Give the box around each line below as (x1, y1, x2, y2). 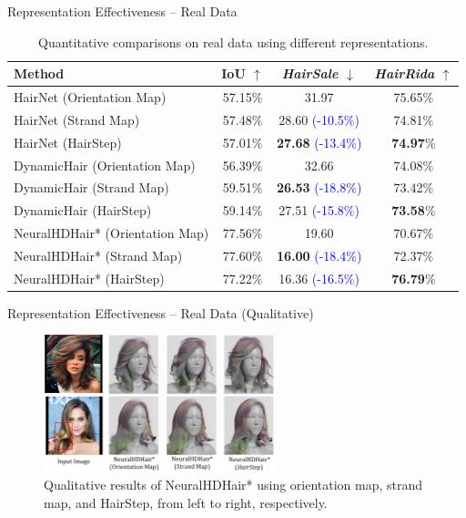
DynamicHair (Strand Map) (14, 178, 169, 197)
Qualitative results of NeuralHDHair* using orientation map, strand (44, 475, 423, 494)
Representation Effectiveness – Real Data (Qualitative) (7, 303, 314, 322)
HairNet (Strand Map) (14, 109, 140, 129)
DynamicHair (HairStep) (14, 201, 152, 220)
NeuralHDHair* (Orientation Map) (14, 223, 209, 243)
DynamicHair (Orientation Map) (14, 155, 196, 174)
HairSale (281, 64, 339, 83)
